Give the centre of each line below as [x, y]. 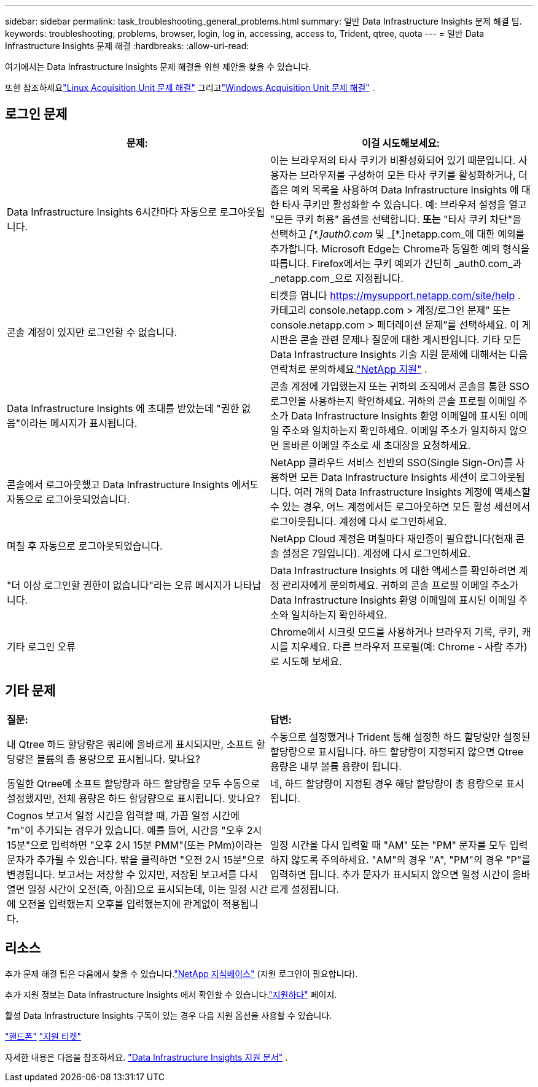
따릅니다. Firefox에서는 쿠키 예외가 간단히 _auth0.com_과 [396, 263]
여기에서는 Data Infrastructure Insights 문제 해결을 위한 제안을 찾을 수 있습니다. [158, 67]
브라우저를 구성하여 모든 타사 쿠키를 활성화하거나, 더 [414, 175]
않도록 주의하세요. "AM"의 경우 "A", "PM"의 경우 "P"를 [411, 859]
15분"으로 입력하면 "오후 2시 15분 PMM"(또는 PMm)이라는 [135, 845]
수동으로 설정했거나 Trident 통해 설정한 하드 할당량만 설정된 [400, 737]
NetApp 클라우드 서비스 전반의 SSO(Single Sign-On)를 [392, 462]
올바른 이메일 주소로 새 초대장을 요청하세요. [376, 445]
